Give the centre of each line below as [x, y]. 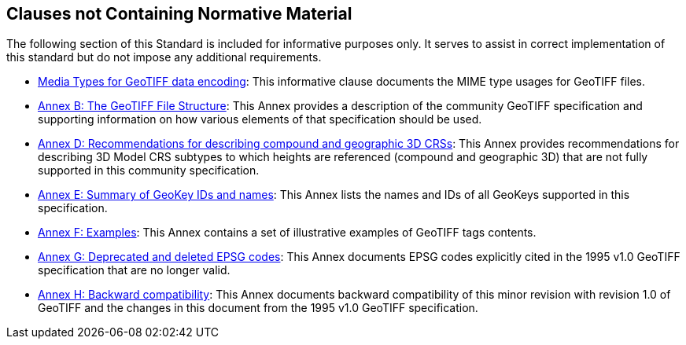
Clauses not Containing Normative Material [179, 14]
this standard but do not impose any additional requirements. [164, 57]
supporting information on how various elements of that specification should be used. [260, 119]
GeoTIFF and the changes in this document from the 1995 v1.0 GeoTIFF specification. [258, 308]
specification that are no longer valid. [134, 270]
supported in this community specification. [149, 171]
